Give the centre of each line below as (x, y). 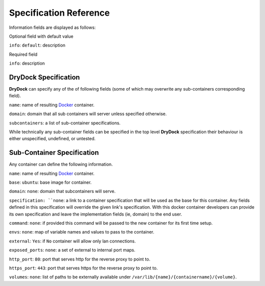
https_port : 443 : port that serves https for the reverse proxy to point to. (83, 268)
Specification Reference (59, 13)
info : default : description (37, 45)
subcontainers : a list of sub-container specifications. (65, 123)
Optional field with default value (41, 36)
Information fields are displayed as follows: (52, 27)
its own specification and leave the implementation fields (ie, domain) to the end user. (96, 214)
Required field (23, 54)
